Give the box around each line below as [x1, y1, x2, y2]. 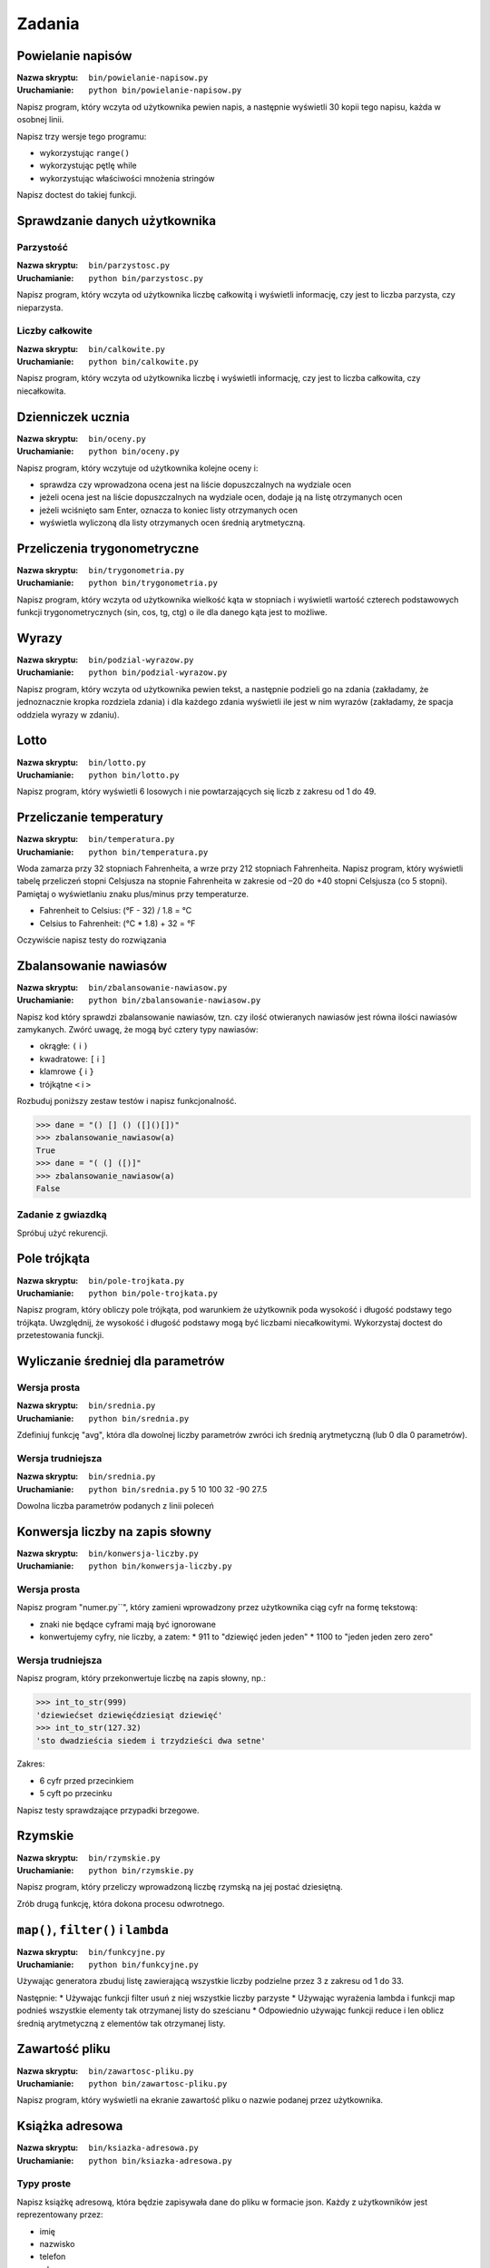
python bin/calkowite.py [88, 357, 199, 367]
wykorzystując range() [39, 148, 131, 159]
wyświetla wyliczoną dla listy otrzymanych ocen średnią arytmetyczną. [39, 517, 306, 528]
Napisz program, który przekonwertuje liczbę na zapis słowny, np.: [16, 1673, 267, 1684]
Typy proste [16, 2177, 72, 2190]
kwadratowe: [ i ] [39, 1053, 106, 1064]
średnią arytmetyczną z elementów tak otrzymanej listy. [16, 2018, 226, 2028]
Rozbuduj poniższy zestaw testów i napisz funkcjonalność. [16, 1095, 237, 1106]
